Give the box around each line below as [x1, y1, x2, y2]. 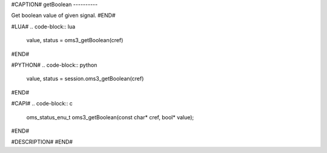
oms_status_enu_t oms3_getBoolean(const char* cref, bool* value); [26, 113, 194, 120]
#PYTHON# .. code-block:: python [11, 61, 97, 69]
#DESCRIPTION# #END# [11, 139, 73, 146]
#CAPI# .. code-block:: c [11, 100, 73, 107]
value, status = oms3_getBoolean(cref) [26, 37, 124, 44]
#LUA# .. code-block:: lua [11, 23, 76, 30]
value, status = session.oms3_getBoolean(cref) [26, 75, 144, 83]
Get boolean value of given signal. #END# [11, 12, 116, 19]
